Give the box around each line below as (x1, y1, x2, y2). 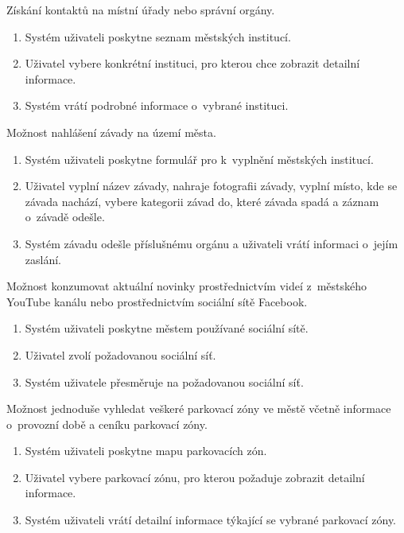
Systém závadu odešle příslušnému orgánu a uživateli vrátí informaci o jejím (25, 235, 398, 251)
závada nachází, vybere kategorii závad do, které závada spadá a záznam (25, 193, 379, 209)
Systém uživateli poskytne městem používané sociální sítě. (25, 320, 309, 337)
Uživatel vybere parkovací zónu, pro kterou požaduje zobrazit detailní (25, 469, 365, 485)
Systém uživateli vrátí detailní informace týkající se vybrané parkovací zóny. (25, 512, 397, 528)
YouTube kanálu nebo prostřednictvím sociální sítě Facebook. (6, 293, 308, 309)
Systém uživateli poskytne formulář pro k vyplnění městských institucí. (25, 150, 374, 167)
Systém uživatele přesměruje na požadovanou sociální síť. (25, 373, 304, 390)
